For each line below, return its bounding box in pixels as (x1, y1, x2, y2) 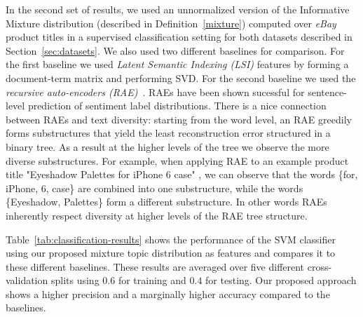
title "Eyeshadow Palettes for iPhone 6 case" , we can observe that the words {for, (6, 167, 358, 182)
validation (6, 273, 48, 288)
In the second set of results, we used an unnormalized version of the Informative (6, 2, 350, 16)
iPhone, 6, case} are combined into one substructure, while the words (6, 180, 303, 195)
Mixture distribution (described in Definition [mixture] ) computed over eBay (6, 15, 336, 30)
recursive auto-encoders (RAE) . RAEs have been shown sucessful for (6, 84, 305, 99)
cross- (307, 259, 332, 274)
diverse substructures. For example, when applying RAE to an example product (6, 153, 349, 168)
